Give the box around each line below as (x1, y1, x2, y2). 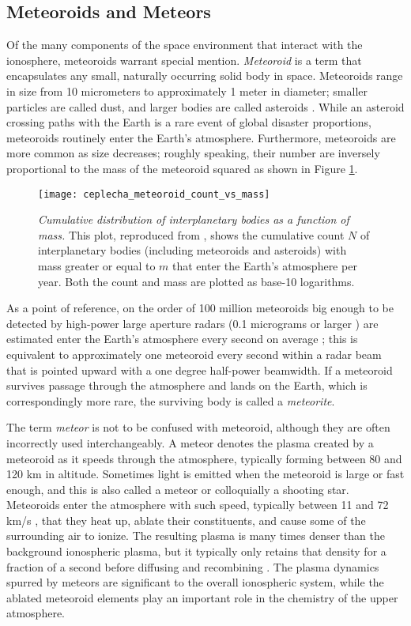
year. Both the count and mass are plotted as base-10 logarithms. (38, 273, 355, 289)
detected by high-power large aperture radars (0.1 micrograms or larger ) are (6, 315, 379, 331)
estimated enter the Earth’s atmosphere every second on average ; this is (6, 330, 358, 347)
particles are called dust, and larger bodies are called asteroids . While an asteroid (6, 98, 405, 115)
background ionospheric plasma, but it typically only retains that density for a (6, 543, 386, 560)
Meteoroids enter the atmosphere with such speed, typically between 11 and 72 (6, 496, 389, 513)
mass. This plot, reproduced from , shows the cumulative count (38, 226, 345, 243)
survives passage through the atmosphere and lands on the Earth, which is (6, 377, 368, 394)
